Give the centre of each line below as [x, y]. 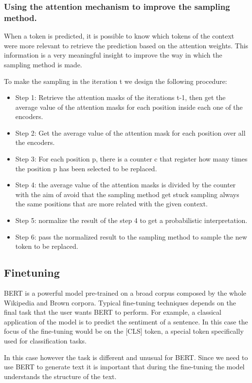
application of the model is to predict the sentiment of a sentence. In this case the [126, 321]
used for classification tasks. [45, 341]
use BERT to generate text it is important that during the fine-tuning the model [124, 367]
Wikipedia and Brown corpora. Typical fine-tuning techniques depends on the [120, 302]
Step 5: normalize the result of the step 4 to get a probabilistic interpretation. [131, 220]
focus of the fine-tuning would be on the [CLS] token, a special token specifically [124, 331]
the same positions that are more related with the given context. [111, 204]
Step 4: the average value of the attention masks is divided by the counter [126, 185]
